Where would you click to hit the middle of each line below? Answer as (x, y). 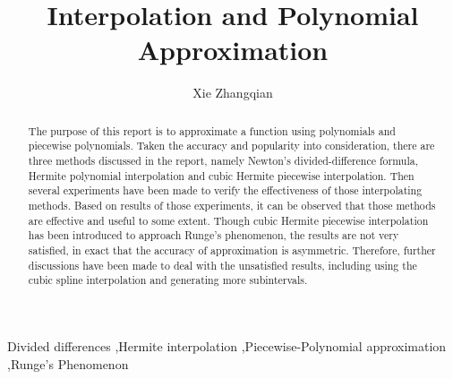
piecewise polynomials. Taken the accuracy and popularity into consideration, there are (231, 146)
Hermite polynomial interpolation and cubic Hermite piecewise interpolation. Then (221, 175)
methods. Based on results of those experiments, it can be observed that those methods (232, 205)
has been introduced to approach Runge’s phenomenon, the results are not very (214, 235)
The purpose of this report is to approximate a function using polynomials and (212, 130)
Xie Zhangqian (233, 93)
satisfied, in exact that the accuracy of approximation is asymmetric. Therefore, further (232, 250)
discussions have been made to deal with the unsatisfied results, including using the (222, 265)
